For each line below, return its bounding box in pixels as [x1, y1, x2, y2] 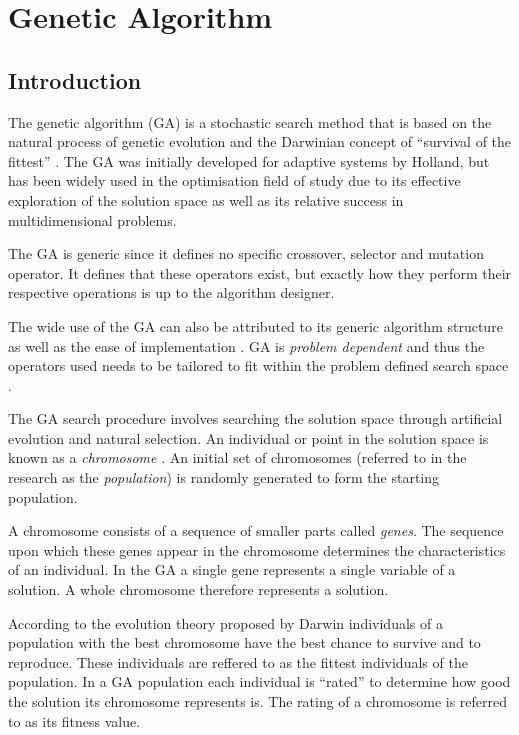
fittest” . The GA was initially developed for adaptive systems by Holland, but [8, 150, 490, 171]
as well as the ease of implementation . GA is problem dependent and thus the [8, 335, 485, 356]
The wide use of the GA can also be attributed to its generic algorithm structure [8, 315, 503, 336]
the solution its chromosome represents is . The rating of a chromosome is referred [8, 691, 508, 712]
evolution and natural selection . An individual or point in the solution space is [8, 427, 489, 448]
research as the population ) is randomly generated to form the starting [8, 467, 440, 488]
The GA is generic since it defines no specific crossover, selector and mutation [8, 243, 484, 264]
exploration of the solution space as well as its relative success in [8, 189, 404, 210]
